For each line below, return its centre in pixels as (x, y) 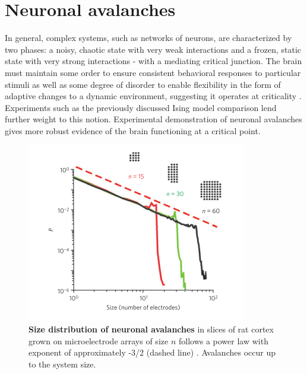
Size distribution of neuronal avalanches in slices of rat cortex (151, 329)
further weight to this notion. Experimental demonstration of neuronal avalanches (153, 119)
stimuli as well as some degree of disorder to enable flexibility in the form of (143, 84)
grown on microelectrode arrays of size (99, 340)
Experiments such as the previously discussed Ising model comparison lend (141, 107)
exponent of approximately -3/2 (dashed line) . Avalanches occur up (152, 352)
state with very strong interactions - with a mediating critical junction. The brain (153, 61)
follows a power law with (223, 340)
